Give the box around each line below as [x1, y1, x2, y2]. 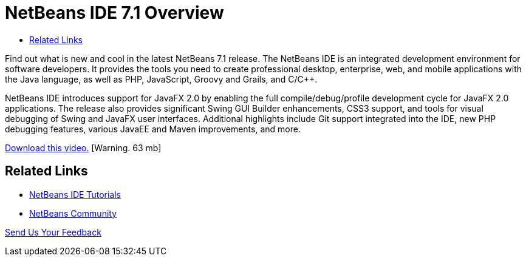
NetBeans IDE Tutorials [29, 189, 121, 200]
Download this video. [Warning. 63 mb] [5, 142, 162, 153]
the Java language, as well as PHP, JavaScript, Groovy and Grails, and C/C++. [5, 73, 318, 84]
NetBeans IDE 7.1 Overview [5, 2, 224, 23]
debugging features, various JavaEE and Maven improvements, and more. [5, 123, 301, 134]
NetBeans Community [29, 208, 117, 219]
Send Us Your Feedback [5, 226, 101, 237]
